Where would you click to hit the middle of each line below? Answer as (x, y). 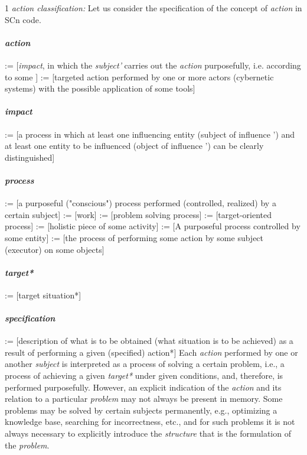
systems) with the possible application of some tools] (100, 88)
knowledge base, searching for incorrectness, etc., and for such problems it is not (150, 422)
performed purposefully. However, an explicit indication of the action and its (143, 387)
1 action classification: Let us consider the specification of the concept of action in (153, 8)
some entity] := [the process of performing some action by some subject (134, 237)
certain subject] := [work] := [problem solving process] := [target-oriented (138, 214)
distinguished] (30, 157)
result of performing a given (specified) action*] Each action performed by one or (151, 352)
